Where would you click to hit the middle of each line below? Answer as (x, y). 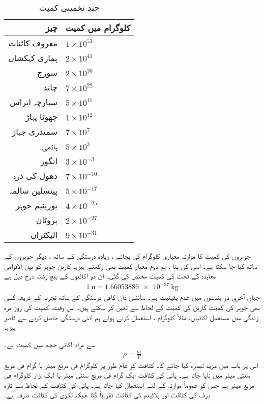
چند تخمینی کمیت (69, 7)
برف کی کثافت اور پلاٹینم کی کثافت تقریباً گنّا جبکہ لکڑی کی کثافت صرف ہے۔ (107, 395)
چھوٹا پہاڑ (41, 117)
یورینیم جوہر (36, 205)
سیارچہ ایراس (34, 102)
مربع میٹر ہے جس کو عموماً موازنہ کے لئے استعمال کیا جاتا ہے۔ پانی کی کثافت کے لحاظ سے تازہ (129, 384)
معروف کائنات (33, 43)
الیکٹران (44, 235)
